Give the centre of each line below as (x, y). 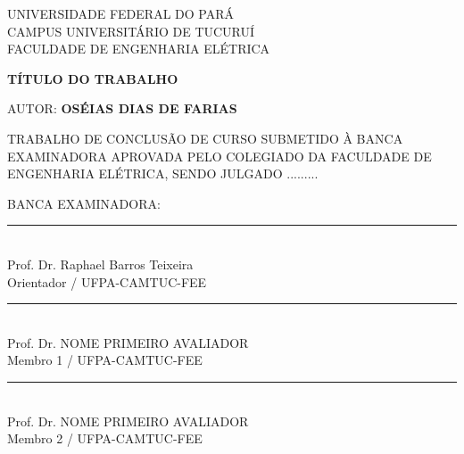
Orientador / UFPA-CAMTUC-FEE (107, 281)
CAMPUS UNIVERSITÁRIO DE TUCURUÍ (131, 31)
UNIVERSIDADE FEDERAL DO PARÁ (120, 13)
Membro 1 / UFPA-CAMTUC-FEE (105, 360)
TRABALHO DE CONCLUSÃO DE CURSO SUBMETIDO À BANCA (205, 138)
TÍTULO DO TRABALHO (93, 78)
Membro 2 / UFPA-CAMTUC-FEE (105, 438)
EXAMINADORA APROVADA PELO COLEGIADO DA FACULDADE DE (220, 156)
